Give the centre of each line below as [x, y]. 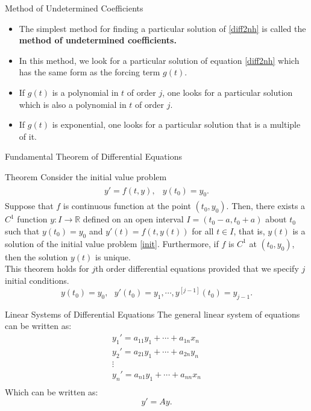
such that [22, 231]
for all [203, 231]
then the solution [36, 256]
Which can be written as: [52, 391]
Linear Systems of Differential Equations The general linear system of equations [152, 314]
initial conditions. [37, 280]
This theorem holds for [47, 268]
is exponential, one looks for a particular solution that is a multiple [176, 124]
